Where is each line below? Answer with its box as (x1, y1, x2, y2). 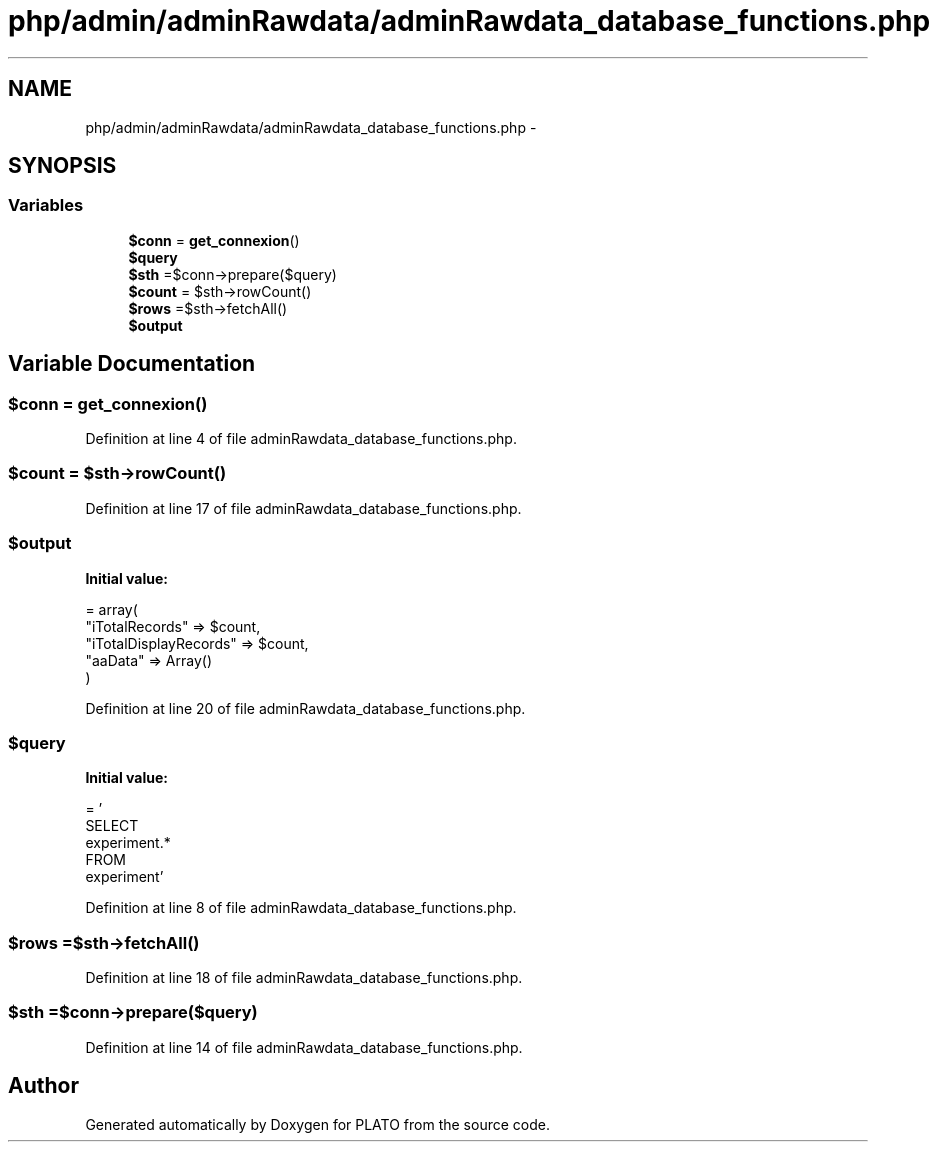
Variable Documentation (8, 351, 256, 377)
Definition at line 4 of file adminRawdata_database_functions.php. (85, 430, 517, 448)
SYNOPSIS (8, 153, 117, 179)
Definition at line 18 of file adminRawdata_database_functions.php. (85, 969, 523, 987)
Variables (8, 195, 84, 216)
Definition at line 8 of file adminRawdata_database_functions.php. (85, 899, 517, 917)
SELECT (85, 817, 139, 835)
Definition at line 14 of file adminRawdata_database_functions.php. (85, 1038, 523, 1056)
